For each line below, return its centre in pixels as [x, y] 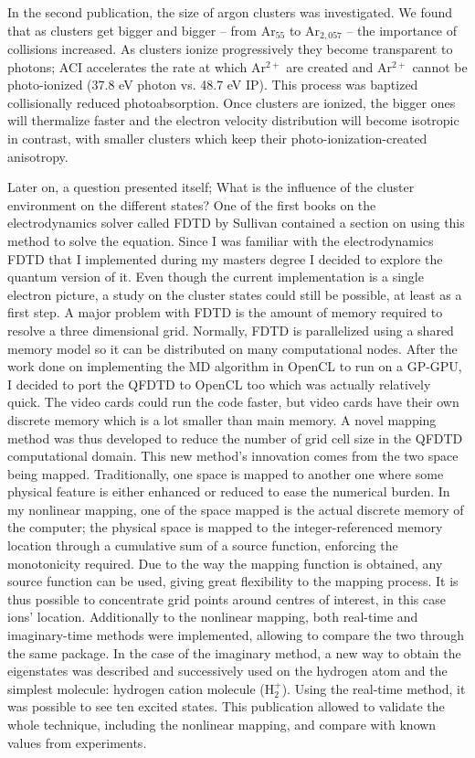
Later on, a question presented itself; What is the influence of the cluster [211, 187]
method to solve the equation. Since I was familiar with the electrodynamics [221, 240]
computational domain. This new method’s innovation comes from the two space [233, 456]
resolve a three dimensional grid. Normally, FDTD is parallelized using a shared [231, 330]
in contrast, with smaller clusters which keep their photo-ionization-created [217, 139]
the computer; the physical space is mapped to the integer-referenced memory [225, 527]
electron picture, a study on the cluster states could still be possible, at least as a [235, 294]
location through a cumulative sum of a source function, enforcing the [203, 545]
